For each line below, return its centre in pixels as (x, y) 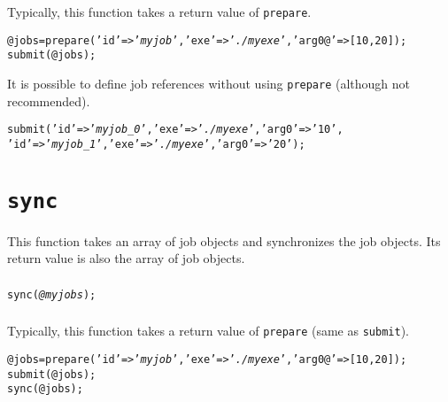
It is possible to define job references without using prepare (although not (209, 83)
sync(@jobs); (45, 389)
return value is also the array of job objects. (126, 258)
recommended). (49, 100)
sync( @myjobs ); (52, 294)
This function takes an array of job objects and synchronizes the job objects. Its (224, 240)
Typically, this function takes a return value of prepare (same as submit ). (208, 331)
